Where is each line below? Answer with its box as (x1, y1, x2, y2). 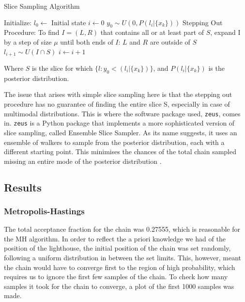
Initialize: (4, 17, 32, 27)
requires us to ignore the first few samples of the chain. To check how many (4, 271, 228, 282)
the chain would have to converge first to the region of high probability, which (4, 262, 235, 272)
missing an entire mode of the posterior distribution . (4, 156, 162, 166)
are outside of (150, 36, 190, 47)
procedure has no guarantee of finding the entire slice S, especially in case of (4, 99, 230, 109)
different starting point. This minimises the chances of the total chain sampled (4, 146, 237, 157)
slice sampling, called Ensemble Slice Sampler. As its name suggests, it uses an (4, 127, 237, 137)
